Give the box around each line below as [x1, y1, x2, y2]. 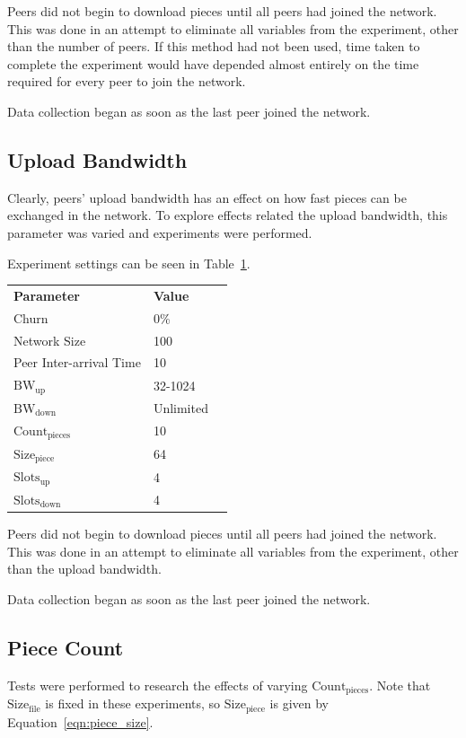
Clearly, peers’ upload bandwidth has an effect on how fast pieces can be [7, 188, 407, 206]
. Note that [369, 675, 431, 694]
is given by [269, 694, 329, 713]
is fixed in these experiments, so [45, 694, 221, 713]
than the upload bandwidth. [7, 559, 162, 578]
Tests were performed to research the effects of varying [7, 675, 308, 694]
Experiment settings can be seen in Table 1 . [7, 253, 251, 272]
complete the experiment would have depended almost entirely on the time [7, 54, 419, 73]
